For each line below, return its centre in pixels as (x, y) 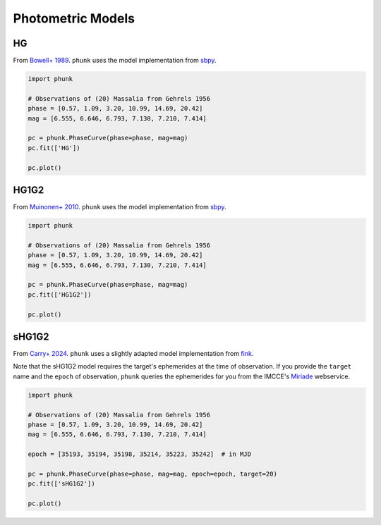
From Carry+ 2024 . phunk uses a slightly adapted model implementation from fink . (133, 354)
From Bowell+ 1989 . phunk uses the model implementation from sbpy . (115, 61)
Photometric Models (74, 18)
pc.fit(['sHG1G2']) (61, 484)
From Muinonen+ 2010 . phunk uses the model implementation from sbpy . (120, 207)
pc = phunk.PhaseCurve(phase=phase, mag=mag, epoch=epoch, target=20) (153, 474)
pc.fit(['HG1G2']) (60, 295)
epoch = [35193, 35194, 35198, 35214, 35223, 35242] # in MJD (140, 454)
